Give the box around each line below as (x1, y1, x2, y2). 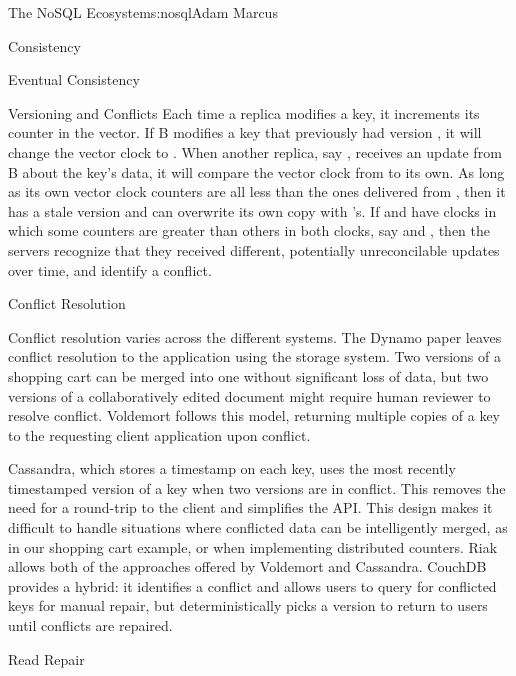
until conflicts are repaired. (8, 615, 173, 636)
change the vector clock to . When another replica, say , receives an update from (8, 141, 502, 162)
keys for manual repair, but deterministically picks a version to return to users (8, 595, 488, 616)
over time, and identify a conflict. (8, 259, 212, 280)
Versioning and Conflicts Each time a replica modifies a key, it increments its (8, 102, 480, 123)
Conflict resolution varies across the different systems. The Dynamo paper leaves (8, 326, 502, 347)
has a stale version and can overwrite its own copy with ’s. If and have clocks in (8, 200, 497, 221)
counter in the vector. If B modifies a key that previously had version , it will (8, 122, 482, 143)
